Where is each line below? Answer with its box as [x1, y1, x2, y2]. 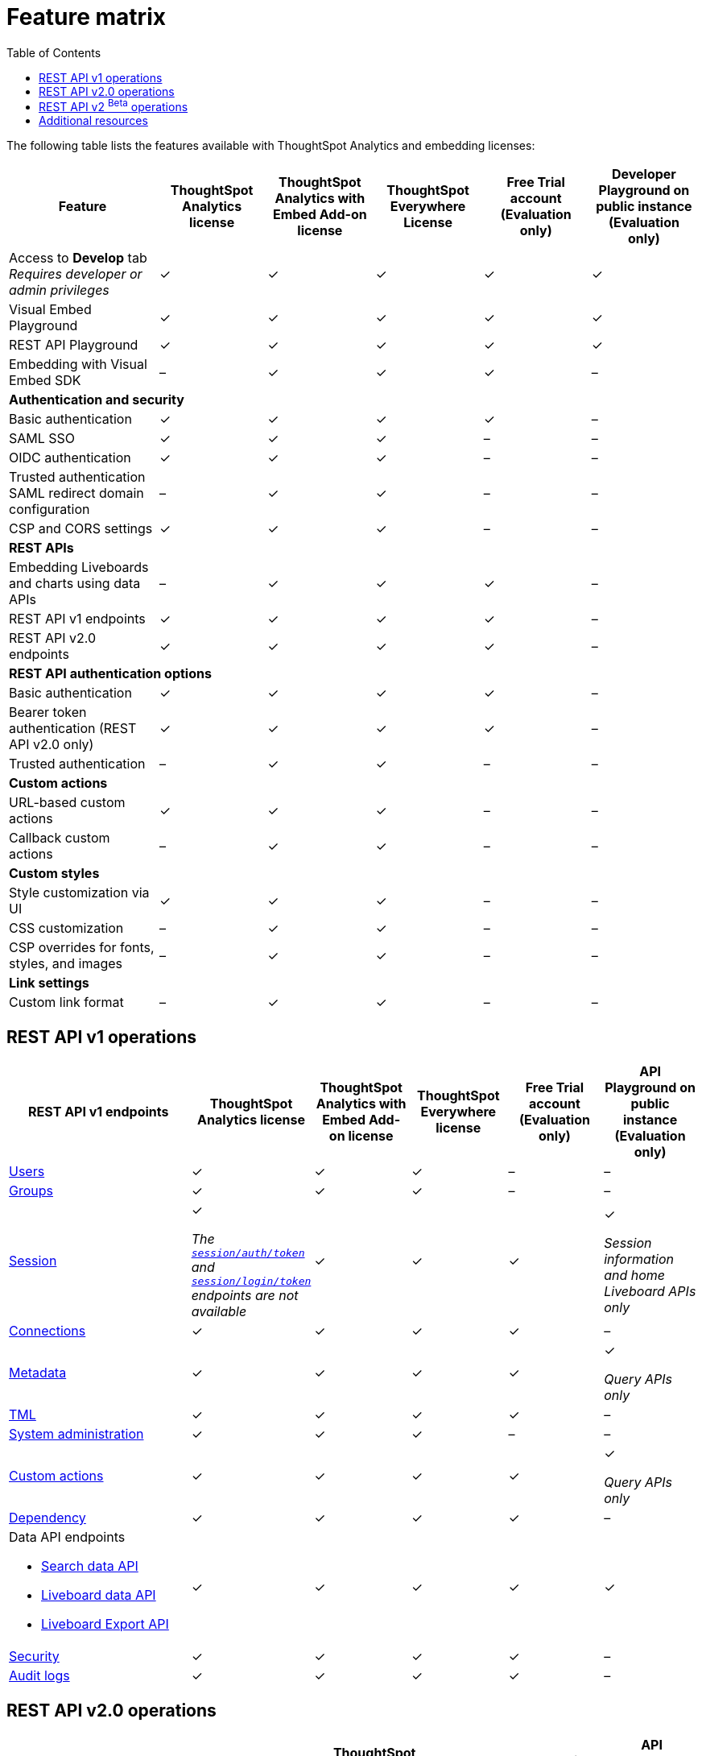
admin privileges [9, 282, 109, 299]
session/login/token [191, 1275, 312, 1288]
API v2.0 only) [9, 736, 94, 753]
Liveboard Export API [41, 1616, 169, 1633]
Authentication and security [9, 391, 184, 408]
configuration [9, 501, 90, 518]
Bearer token [9, 704, 87, 721]
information [604, 1251, 674, 1268]
